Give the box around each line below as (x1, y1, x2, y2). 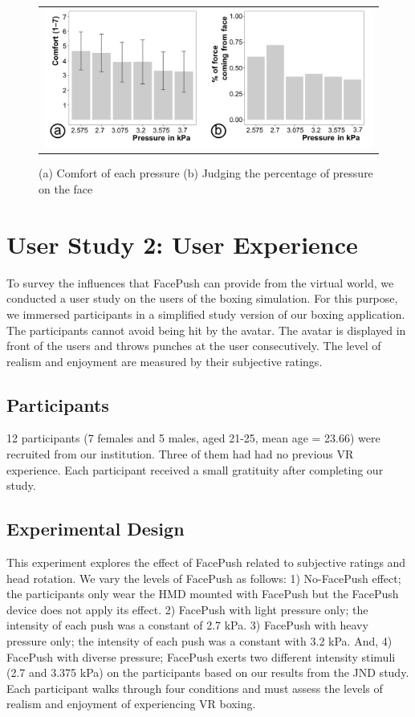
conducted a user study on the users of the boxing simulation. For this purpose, (6, 290, 398, 307)
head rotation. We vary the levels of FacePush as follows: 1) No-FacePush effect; (6, 569, 401, 586)
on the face (39, 181, 93, 197)
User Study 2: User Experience (6, 227, 358, 260)
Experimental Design (6, 516, 185, 541)
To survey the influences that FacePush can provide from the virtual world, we (6, 274, 394, 291)
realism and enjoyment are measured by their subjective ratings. (6, 352, 323, 369)
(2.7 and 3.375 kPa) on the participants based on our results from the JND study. (6, 664, 409, 681)
